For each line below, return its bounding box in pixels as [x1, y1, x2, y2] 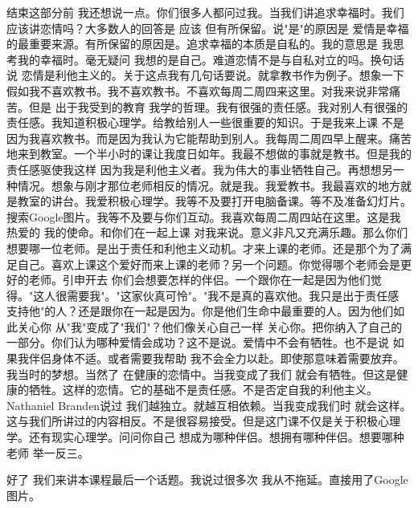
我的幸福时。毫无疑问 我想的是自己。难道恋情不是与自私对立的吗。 [17, 51, 371, 67]
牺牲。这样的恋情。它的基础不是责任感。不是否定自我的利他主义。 [28, 381, 378, 398]
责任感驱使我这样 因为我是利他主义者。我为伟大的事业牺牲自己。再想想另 [6, 161, 393, 177]
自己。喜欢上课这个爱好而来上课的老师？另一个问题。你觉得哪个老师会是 [17, 255, 400, 272]
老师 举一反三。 [6, 444, 89, 461]
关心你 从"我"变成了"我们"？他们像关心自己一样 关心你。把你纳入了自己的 [17, 318, 403, 335]
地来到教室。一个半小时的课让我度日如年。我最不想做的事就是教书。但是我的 [6, 145, 412, 162]
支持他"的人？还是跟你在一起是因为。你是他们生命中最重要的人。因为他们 [6, 303, 394, 319]
